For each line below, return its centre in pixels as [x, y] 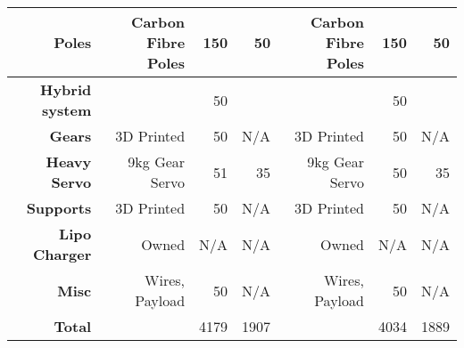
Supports [59, 208]
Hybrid [66, 89]
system [67, 110]
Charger [62, 254]
